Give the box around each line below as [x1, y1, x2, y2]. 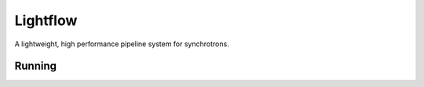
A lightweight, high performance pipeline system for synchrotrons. [14, 39, 229, 49]
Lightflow [14, 12, 78, 29]
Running [14, 60, 57, 73]
